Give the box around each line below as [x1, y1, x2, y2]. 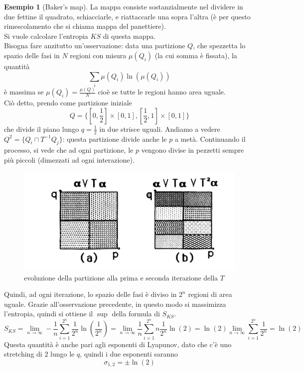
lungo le [50, 349, 75, 359]
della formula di [112, 308, 160, 319]
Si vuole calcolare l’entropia [4, 30, 88, 41]
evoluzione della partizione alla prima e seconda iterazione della [24, 272, 218, 282]
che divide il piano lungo [4, 123, 79, 134]
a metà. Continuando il [174, 133, 246, 144]
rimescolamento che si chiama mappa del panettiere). [4, 21, 166, 31]
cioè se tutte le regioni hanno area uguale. [98, 87, 226, 97]
